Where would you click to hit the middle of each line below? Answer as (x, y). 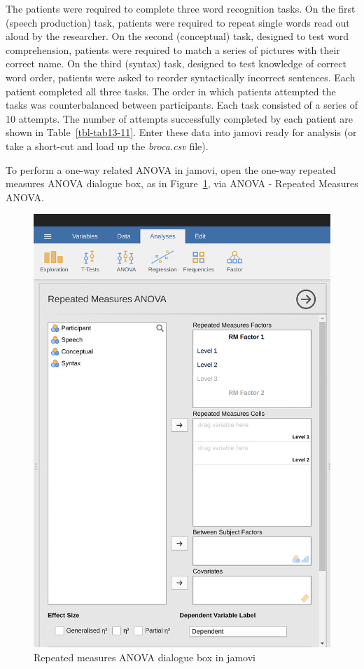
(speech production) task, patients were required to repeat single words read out (178, 22)
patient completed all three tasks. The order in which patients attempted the (171, 91)
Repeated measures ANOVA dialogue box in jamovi (145, 657)
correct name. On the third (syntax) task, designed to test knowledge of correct (176, 63)
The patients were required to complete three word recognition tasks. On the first (181, 8)
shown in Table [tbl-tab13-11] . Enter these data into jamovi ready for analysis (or (181, 132)
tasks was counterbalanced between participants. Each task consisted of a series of (182, 105)
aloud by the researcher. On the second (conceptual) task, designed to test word (177, 36)
